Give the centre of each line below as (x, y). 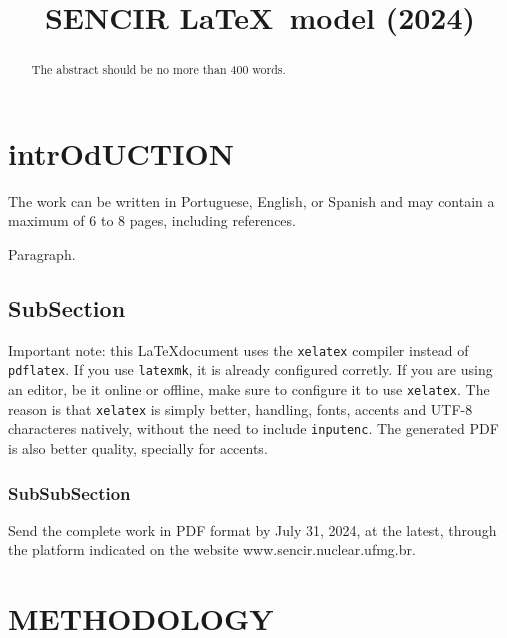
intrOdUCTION (121, 152)
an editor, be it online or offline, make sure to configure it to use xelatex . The (249, 389)
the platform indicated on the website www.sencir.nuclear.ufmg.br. (212, 549)
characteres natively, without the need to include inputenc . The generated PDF (253, 428)
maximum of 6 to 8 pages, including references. (152, 220)
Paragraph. (42, 253)
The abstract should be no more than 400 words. (158, 69)
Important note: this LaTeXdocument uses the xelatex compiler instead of (238, 349)
